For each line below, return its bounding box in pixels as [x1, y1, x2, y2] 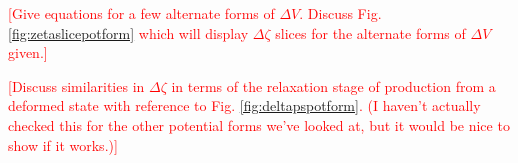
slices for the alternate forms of [275, 22, 466, 43]
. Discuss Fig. [299, 3, 382, 23]
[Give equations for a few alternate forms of [8, 3, 275, 23]
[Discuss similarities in [8, 75, 145, 96]
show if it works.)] [8, 134, 118, 155]
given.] [8, 42, 48, 63]
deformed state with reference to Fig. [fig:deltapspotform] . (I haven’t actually [8, 95, 481, 116]
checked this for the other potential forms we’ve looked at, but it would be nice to [8, 114, 510, 135]
